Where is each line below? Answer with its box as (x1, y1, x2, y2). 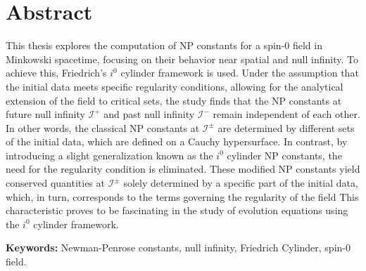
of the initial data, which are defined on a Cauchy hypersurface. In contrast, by (6, 134, 348, 149)
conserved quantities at (6, 176, 105, 190)
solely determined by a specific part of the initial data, (123, 176, 358, 190)
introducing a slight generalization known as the (6, 147, 213, 162)
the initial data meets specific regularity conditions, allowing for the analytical (6, 79, 343, 93)
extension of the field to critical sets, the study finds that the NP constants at (6, 93, 342, 107)
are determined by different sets (217, 120, 355, 135)
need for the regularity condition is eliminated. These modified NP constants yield (6, 161, 360, 176)
